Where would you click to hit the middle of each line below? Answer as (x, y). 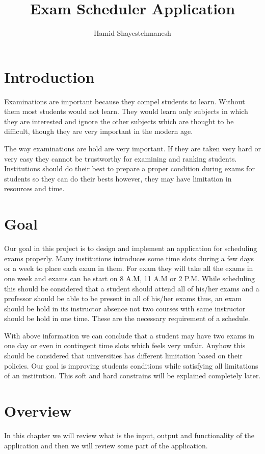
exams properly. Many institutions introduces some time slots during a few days (129, 258)
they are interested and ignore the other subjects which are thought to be (119, 121)
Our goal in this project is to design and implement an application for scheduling (131, 248)
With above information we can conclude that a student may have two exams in (129, 335)
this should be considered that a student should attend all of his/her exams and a (132, 288)
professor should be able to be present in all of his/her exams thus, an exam (123, 298)
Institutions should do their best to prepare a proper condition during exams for (129, 168)
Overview (38, 411)
